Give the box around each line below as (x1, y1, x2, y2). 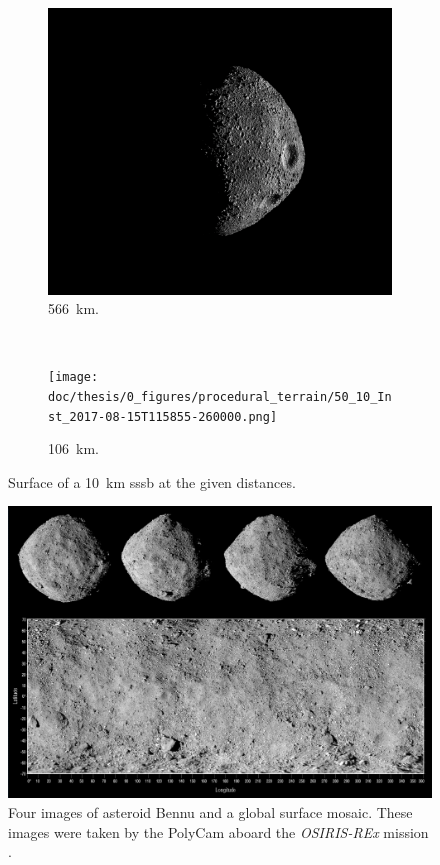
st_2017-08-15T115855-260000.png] (48, 409, 278, 424)
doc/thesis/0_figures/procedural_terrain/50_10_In (48, 389, 392, 404)
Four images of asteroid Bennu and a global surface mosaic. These (8, 801, 413, 822)
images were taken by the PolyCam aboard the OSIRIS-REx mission (8, 821, 429, 842)
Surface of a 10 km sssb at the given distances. (8, 471, 296, 492)
